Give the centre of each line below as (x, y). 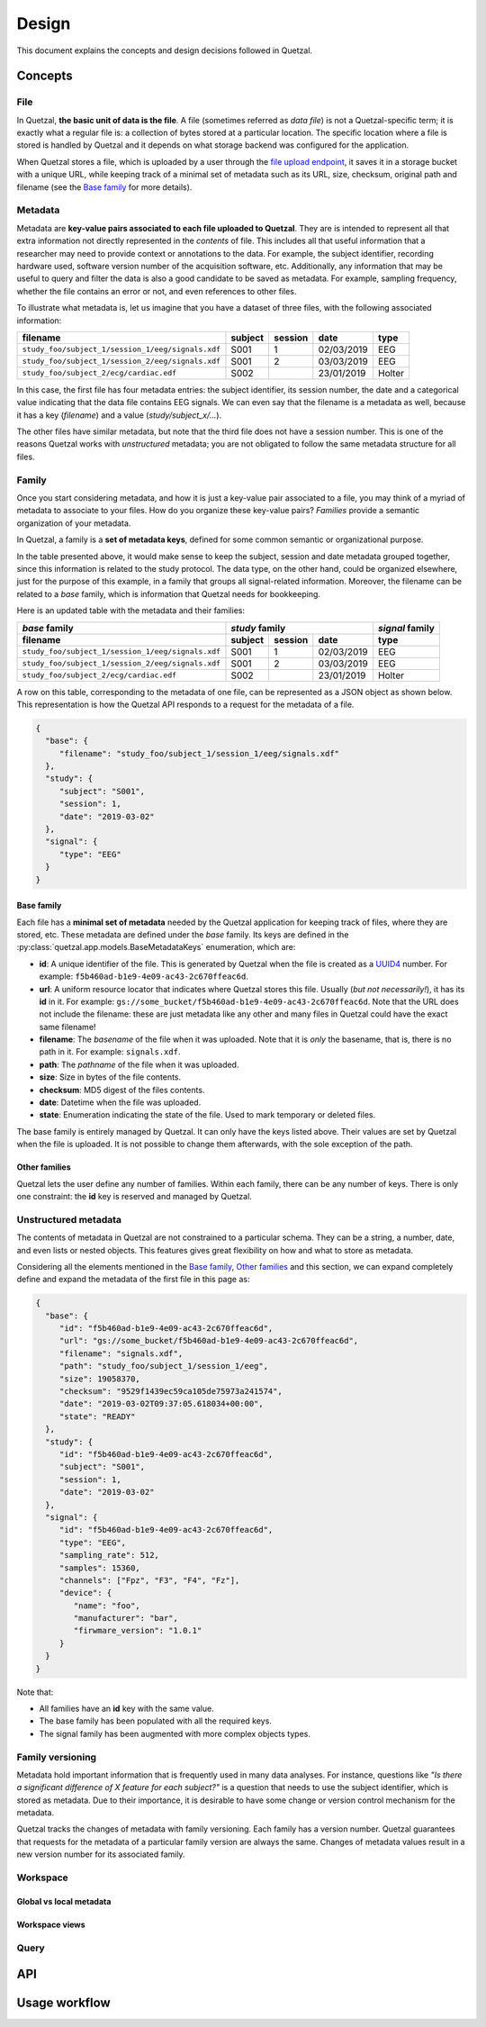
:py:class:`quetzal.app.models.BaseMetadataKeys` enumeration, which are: (156, 947)
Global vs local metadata (64, 1901)
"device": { (85, 1593)
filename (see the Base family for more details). (104, 187)
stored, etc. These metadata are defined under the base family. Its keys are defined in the (183, 934)
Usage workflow (64, 2003)
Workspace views (51, 1924)
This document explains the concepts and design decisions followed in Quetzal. (165, 50)
